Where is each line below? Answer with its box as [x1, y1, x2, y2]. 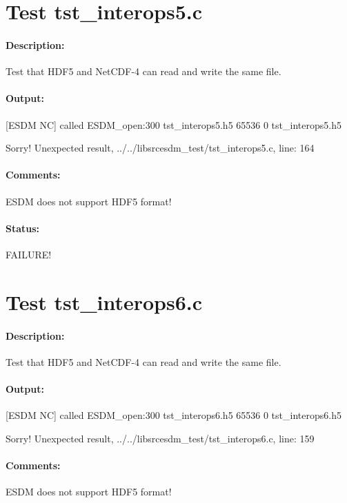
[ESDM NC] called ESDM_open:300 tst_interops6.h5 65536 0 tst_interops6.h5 [6, 408, 341, 422]
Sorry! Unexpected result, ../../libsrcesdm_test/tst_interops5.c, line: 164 [6, 141, 315, 155]
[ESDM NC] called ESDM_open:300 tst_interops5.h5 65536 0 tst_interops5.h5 [6, 117, 341, 132]
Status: [6, 220, 40, 235]
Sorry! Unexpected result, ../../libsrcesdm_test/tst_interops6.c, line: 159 [6, 431, 315, 445]
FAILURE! [6, 247, 52, 261]
